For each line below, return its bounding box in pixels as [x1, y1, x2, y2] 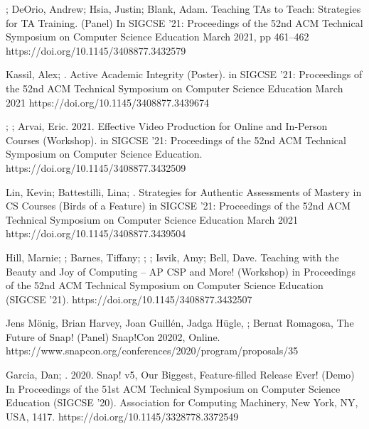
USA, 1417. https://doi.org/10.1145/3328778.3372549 [6, 408, 239, 423]
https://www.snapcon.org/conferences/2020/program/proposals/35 [6, 343, 299, 358]
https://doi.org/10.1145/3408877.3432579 [6, 43, 186, 58]
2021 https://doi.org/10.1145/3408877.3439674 [6, 94, 209, 109]
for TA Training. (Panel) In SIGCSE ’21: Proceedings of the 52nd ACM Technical [6, 15, 363, 30]
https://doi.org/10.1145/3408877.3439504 [6, 226, 186, 241]
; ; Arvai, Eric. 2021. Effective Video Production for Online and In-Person [6, 119, 328, 134]
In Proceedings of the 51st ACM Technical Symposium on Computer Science [6, 381, 341, 396]
